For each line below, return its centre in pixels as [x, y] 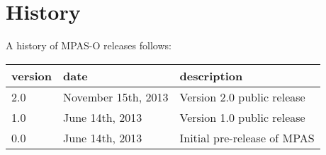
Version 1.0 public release [242, 117]
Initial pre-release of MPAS [247, 137]
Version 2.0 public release [242, 97]
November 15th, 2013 [116, 97]
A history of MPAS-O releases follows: [89, 45]
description [211, 75]
